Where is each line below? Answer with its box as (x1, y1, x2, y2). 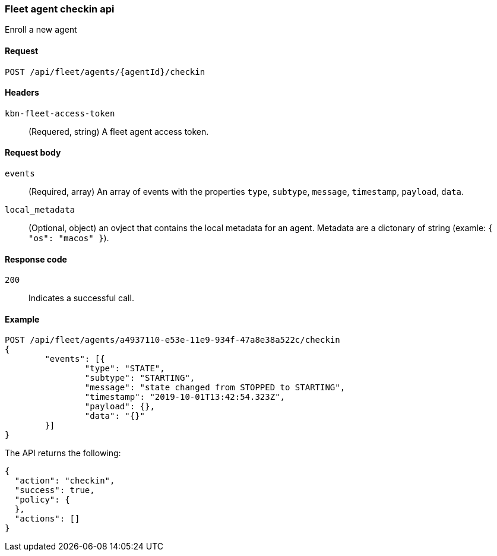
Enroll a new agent (5, 24, 77, 35)
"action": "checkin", (14, 476, 115, 486)
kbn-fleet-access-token (5, 108, 115, 118)
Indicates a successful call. (29, 293, 134, 304)
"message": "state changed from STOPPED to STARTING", (84, 383, 346, 393)
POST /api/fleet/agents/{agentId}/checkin (5, 67, 205, 77)
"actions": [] (14, 514, 80, 524)
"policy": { (14, 495, 70, 505)
